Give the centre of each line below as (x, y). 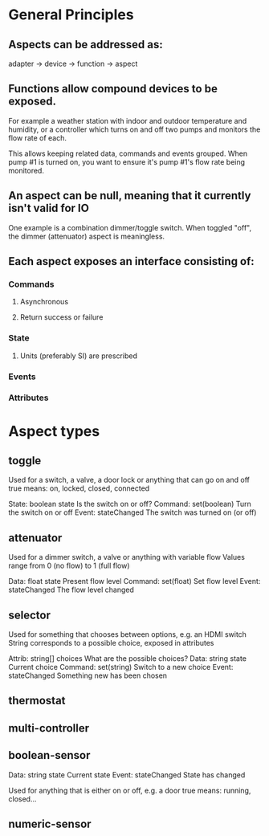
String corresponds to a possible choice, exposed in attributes (111, 643)
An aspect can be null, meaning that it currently (130, 196)
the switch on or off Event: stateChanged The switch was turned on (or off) (132, 512)
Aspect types (54, 431)
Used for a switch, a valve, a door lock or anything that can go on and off (129, 480)
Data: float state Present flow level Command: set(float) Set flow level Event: (134, 581)
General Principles (71, 15)
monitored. (26, 170)
